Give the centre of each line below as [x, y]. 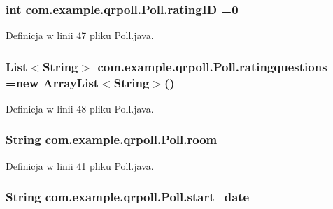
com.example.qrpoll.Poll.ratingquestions [212, 66]
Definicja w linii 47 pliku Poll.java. [80, 35]
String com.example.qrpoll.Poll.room [112, 139]
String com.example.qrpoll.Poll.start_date [128, 197]
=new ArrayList [52, 82]
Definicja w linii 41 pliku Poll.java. [80, 165]
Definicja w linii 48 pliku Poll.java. [80, 108]
